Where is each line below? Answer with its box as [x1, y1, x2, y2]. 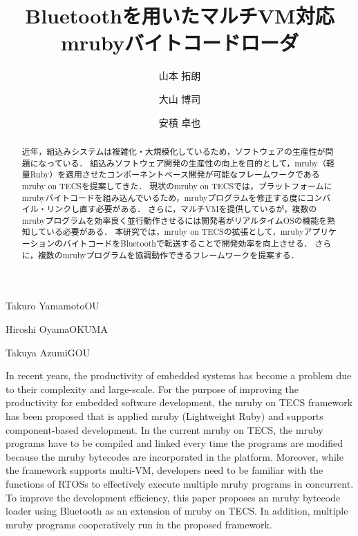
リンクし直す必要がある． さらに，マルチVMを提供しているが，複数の [46, 203, 317, 215]
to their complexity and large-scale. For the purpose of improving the [6, 381, 299, 396]
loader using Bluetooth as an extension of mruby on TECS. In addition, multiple [6, 504, 348, 518]
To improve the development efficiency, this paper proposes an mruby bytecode [6, 490, 341, 504]
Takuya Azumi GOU [6, 345, 91, 359]
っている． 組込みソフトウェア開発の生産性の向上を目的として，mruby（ [46, 157, 326, 169]
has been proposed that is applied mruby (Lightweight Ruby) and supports [6, 409, 323, 423]
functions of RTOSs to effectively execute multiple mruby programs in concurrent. [6, 476, 354, 490]
